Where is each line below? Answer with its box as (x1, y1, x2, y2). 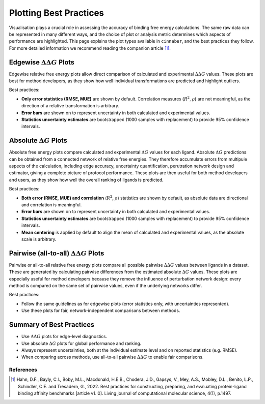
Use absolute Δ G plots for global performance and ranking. (21, 340, 142, 346)
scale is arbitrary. (21, 236, 56, 242)
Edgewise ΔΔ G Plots (9, 58, 75, 66)
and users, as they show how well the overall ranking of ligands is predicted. (9, 177, 164, 183)
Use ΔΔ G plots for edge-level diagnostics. (21, 334, 107, 340)
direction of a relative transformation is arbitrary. (21, 103, 120, 109)
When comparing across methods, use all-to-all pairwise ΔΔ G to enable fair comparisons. (21, 354, 204, 360)
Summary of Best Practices (9, 320, 95, 329)
